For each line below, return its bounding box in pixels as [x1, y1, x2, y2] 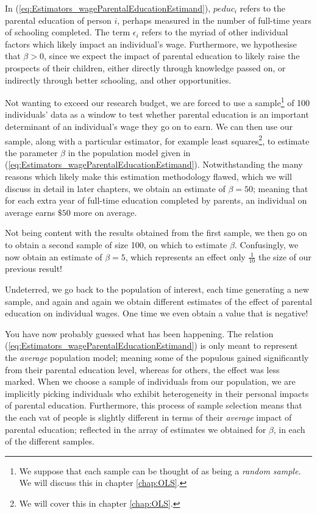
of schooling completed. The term [5, 26, 130, 38]
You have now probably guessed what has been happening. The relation [5, 327, 274, 340]
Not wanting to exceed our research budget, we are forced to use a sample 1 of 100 [5, 95, 310, 109]
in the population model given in [68, 146, 191, 159]
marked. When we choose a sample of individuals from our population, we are [5, 375, 296, 388]
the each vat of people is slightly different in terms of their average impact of [5, 410, 292, 423]
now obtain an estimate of [5, 250, 102, 263]
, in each [273, 423, 305, 435]
